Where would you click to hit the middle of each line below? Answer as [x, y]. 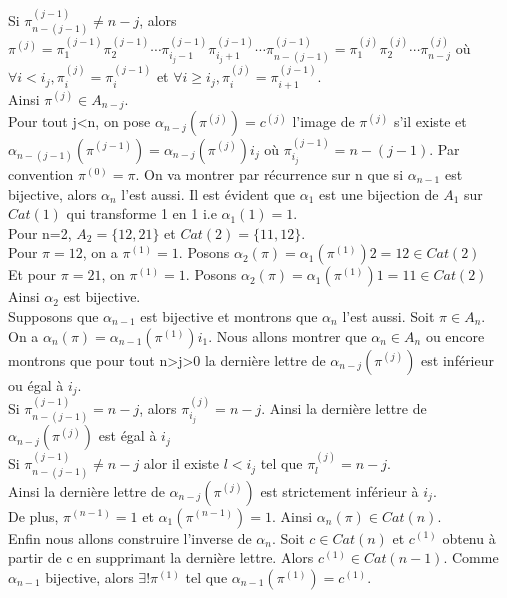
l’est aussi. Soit [388, 316]
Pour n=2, [40, 232]
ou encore [455, 335]
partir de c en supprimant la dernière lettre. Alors [161, 557]
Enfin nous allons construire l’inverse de [130, 537]
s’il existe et [430, 121]
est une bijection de [379, 193]
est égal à [127, 435]
